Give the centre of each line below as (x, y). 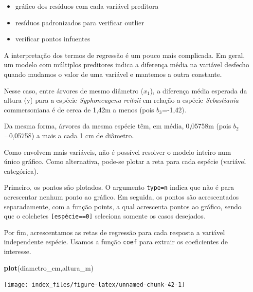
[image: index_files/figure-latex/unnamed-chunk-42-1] (95, 285)
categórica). (21, 171)
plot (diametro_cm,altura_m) (49, 267)
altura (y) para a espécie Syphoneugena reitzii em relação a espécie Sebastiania (121, 100)
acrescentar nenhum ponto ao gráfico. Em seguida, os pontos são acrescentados (121, 196)
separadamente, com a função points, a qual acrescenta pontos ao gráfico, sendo (123, 206)
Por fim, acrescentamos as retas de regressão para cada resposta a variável (115, 232)
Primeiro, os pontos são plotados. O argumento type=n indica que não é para (119, 187)
